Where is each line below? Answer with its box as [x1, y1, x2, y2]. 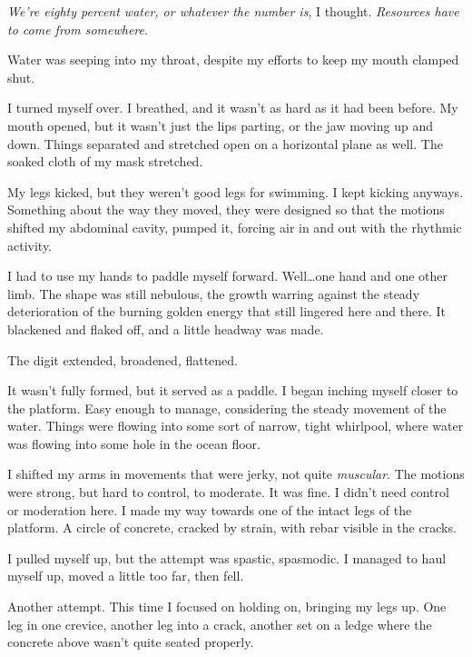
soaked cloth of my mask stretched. [7, 152, 203, 171]
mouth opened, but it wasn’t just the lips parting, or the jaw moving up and [7, 115, 433, 134]
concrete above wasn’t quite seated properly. [7, 632, 254, 652]
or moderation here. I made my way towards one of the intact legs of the [7, 500, 412, 519]
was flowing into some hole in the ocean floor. [7, 433, 261, 453]
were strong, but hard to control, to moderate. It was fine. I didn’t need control [7, 483, 449, 502]
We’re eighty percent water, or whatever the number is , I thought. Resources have [7, 2, 459, 20]
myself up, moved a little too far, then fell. [7, 566, 244, 585]
